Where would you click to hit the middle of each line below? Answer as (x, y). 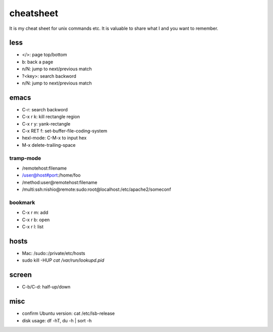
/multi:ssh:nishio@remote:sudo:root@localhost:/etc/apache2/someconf (97, 189)
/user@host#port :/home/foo (51, 175)
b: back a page (37, 62)
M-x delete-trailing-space (49, 145)
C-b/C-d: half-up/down (46, 287)
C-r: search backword (45, 109)
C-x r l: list (33, 227)
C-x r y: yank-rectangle (46, 123)
